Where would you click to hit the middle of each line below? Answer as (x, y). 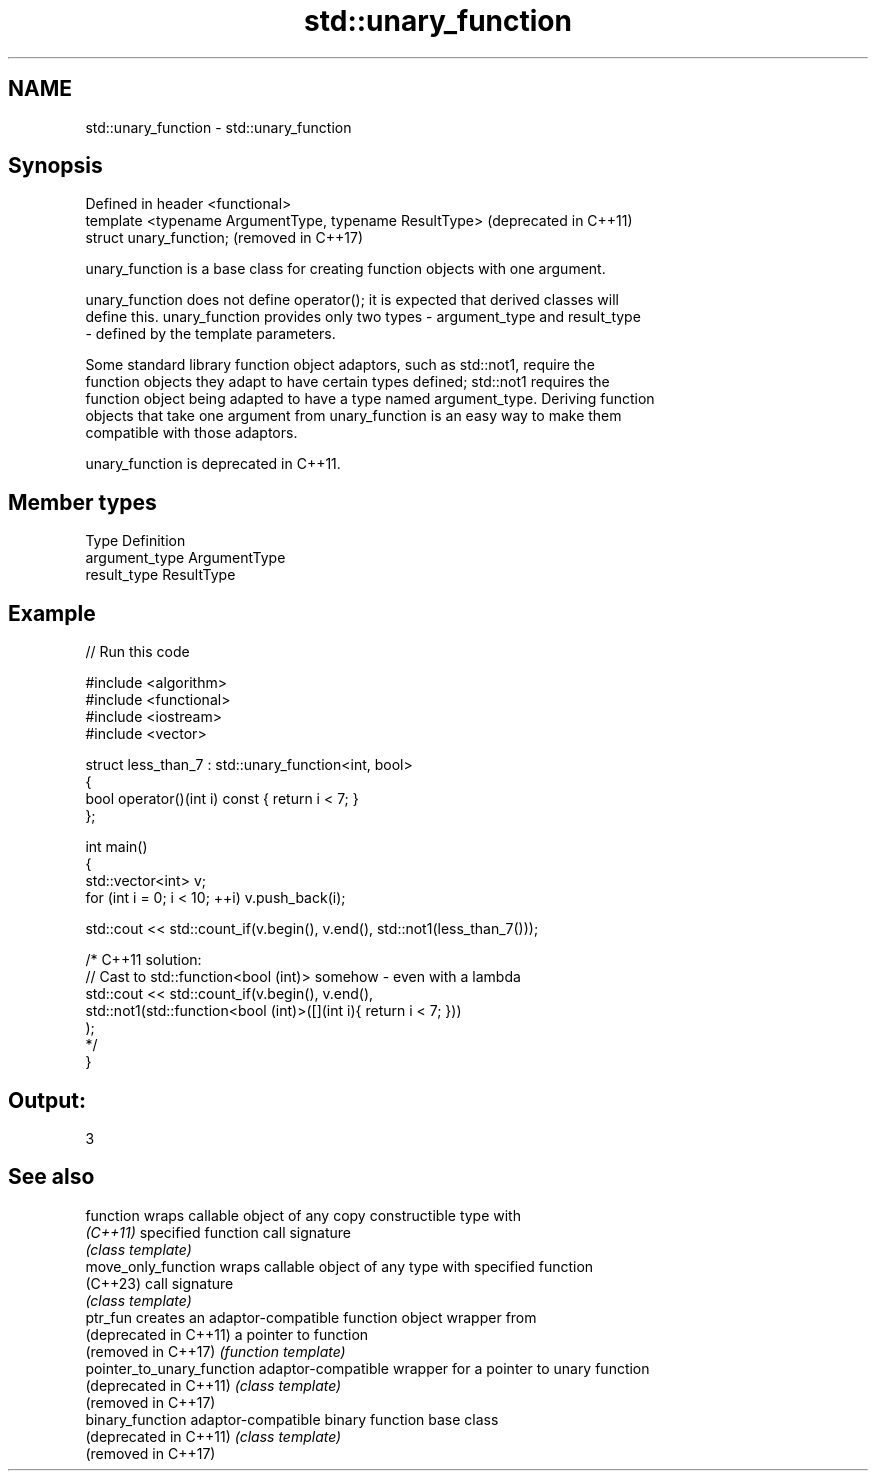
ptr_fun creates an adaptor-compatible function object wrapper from (311, 1317)
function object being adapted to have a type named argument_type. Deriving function (370, 399)
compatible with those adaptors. (191, 433)
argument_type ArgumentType (185, 558)
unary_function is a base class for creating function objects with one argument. (345, 269)
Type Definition (135, 541)
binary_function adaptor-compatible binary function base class (292, 1419)
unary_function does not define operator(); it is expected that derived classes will (352, 300)
